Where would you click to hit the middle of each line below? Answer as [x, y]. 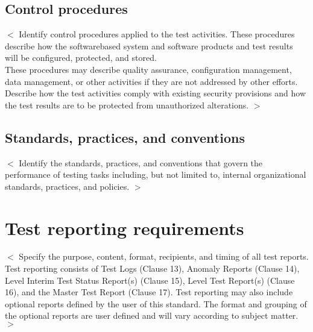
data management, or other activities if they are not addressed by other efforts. [151, 81]
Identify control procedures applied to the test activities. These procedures [157, 34]
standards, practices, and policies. [67, 186]
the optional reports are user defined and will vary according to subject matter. [152, 315]
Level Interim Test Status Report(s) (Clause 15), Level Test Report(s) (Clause [150, 280]
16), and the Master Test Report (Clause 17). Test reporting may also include [149, 292]
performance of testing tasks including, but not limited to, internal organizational [156, 174]
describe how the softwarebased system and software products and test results [149, 45]
